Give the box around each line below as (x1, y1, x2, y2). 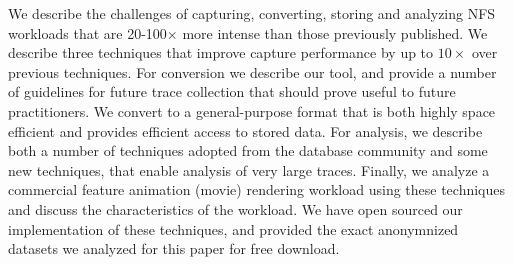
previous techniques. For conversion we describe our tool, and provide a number (8, 61, 497, 82)
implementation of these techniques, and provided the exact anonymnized (8, 218, 459, 239)
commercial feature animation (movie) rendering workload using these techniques (8, 179, 506, 200)
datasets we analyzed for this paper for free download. (8, 238, 340, 259)
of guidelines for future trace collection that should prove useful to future (8, 81, 456, 102)
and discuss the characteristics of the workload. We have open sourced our (8, 198, 463, 219)
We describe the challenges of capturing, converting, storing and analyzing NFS (8, 3, 496, 23)
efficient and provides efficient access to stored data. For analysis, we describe (8, 120, 483, 141)
